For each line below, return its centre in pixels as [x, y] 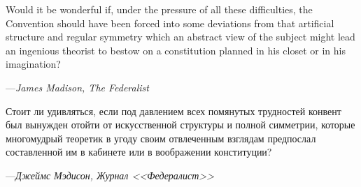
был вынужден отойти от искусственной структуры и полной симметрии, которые [180, 125]
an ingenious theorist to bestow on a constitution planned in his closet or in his [176, 50]
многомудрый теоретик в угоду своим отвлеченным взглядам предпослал [161, 138]
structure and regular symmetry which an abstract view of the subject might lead [180, 37]
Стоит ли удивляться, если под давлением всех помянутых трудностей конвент [174, 111]
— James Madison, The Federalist [77, 87]
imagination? [33, 64]
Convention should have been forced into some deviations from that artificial [170, 23]
